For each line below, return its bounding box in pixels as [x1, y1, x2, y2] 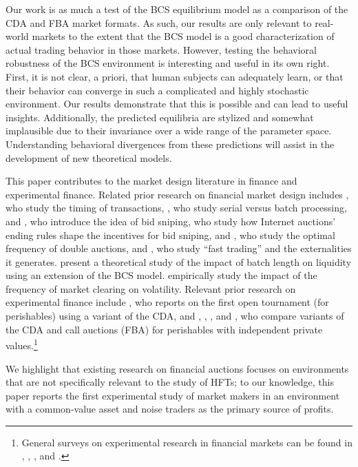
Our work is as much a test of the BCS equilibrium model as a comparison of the [6, 2, 348, 16]
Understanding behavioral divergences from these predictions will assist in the [6, 136, 335, 151]
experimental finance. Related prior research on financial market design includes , [6, 187, 349, 201]
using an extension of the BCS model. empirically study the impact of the [6, 268, 317, 282]
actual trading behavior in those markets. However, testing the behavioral [6, 42, 317, 56]
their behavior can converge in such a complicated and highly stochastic [6, 83, 309, 97]
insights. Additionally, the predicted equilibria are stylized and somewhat [6, 110, 314, 124]
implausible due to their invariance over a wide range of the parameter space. [6, 123, 332, 138]
